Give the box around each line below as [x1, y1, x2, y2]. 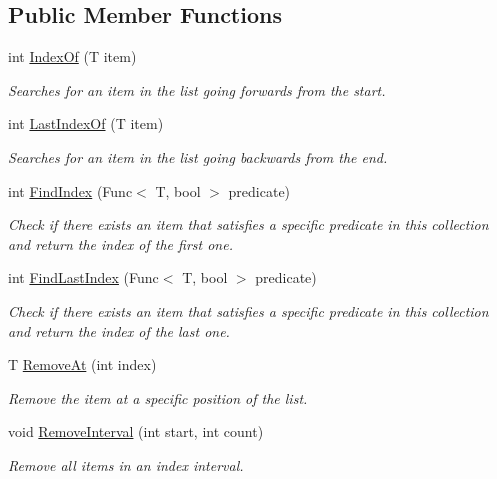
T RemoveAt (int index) [8, 354, 157, 375]
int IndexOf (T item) [8, 46, 137, 67]
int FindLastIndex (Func [8, 267, 159, 288]
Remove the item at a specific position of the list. [8, 387, 308, 408]
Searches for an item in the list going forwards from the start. [8, 79, 386, 100]
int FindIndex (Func [8, 180, 133, 201]
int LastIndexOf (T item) [8, 113, 164, 134]
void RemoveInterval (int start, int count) [8, 421, 264, 442]
